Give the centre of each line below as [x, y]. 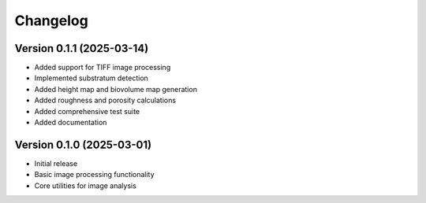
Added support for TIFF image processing [103, 68]
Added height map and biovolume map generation [116, 89]
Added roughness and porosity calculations [105, 100]
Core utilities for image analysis [86, 186]
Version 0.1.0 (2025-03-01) [83, 144]
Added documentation [71, 123]
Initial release [56, 163]
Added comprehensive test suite [87, 111]
